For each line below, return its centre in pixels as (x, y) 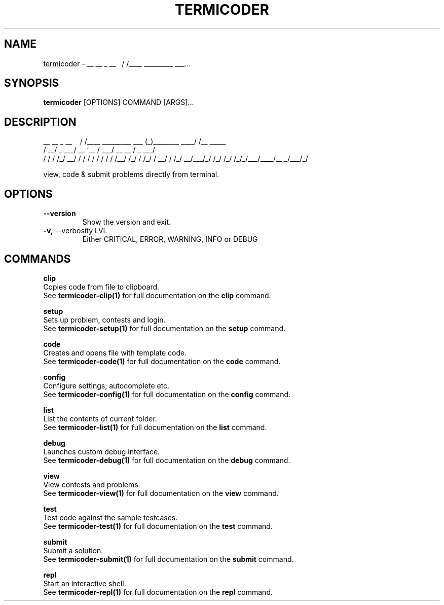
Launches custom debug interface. (102, 451)
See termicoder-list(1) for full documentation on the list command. (155, 427)
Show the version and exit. (127, 222)
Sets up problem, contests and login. (104, 319)
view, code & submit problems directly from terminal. (131, 174)
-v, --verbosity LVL (75, 231)
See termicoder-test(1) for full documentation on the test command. (158, 526)
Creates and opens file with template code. (115, 352)
